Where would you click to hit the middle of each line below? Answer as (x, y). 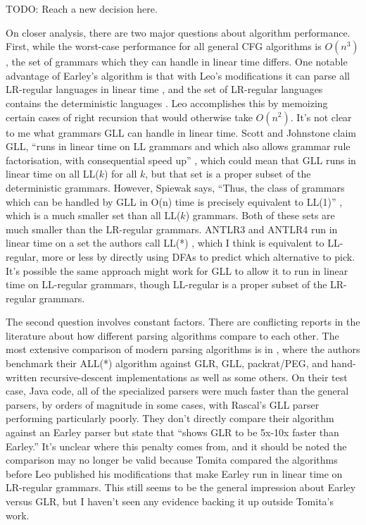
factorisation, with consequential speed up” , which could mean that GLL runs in (181, 160)
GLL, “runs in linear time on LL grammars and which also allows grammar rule (178, 146)
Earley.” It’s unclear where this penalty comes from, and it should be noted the (176, 446)
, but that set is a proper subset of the (228, 174)
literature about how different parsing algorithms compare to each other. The (172, 335)
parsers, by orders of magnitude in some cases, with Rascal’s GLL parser (163, 404)
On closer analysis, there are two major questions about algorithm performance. (178, 32)
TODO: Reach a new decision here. (82, 8)
